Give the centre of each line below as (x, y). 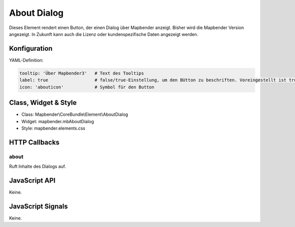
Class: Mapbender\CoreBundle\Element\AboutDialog (75, 114)
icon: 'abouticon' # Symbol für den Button (87, 87)
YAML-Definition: (26, 60)
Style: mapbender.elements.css (53, 128)
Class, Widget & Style (43, 103)
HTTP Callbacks (34, 142)
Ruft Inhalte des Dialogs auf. (38, 166)
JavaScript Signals (39, 206)
